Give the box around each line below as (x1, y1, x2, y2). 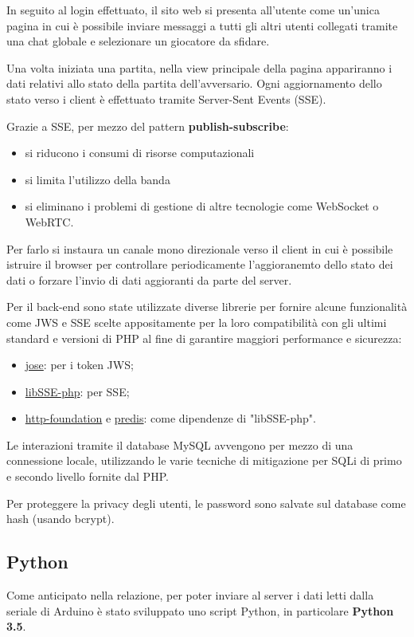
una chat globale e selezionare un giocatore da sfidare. (6, 33, 270, 49)
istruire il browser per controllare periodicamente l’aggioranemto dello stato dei (6, 256, 393, 273)
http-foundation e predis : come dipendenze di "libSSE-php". (25, 410, 316, 427)
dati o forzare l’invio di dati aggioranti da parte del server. (6, 271, 292, 288)
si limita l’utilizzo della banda (25, 171, 170, 187)
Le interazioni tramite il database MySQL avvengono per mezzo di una (6, 436, 353, 453)
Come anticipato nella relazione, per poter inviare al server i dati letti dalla (6, 587, 374, 604)
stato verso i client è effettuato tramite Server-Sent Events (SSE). (6, 90, 326, 107)
